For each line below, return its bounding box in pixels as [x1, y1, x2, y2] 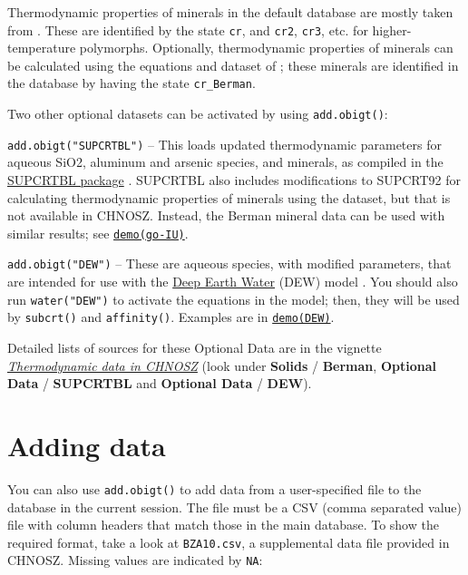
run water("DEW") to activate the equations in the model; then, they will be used [7, 289, 460, 308]
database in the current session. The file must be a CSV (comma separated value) [7, 497, 463, 516]
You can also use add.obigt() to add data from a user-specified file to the [7, 479, 422, 498]
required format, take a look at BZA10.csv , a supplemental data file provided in [7, 532, 450, 551]
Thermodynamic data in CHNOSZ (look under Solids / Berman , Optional [7, 356, 436, 375]
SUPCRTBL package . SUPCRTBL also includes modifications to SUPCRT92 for [7, 171, 462, 189]
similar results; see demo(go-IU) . [7, 223, 189, 242]
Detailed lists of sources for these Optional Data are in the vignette [7, 338, 382, 356]
